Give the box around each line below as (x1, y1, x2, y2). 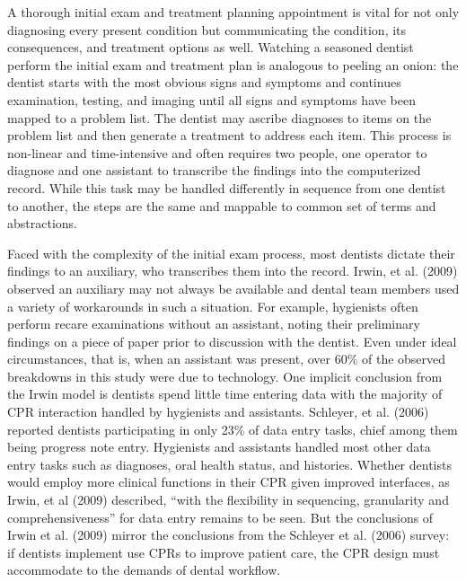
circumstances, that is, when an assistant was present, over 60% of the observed (7, 349, 446, 368)
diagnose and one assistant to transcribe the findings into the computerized (7, 161, 421, 180)
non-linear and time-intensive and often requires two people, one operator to (7, 143, 427, 162)
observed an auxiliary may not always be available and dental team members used (7, 278, 460, 297)
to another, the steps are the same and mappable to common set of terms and (7, 196, 436, 215)
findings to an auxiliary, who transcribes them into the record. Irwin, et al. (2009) (7, 261, 458, 280)
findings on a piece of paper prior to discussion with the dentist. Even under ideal (7, 331, 457, 350)
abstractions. (7, 214, 77, 233)
